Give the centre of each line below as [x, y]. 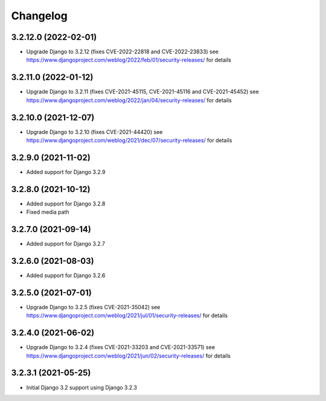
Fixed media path [48, 212]
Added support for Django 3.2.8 [66, 204]
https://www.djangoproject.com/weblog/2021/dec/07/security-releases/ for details [129, 140]
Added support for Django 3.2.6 [66, 275]
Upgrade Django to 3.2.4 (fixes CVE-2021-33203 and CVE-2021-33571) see [121, 347]
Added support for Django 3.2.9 [66, 172]
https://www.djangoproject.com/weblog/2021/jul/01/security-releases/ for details [127, 316]
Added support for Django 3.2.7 [66, 244]
